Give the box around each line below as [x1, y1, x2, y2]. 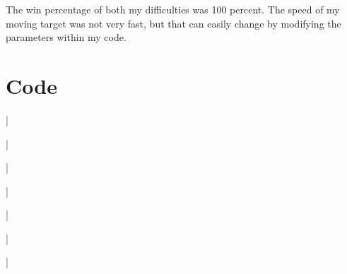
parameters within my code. [6, 30, 127, 44]
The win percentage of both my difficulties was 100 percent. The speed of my [6, 2, 340, 16]
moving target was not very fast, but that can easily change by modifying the [6, 16, 341, 30]
